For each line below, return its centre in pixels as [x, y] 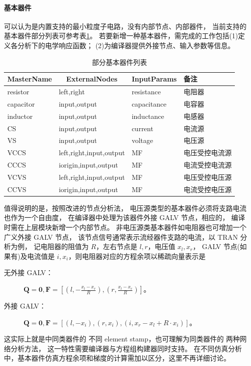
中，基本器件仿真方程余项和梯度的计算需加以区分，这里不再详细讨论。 [117, 358]
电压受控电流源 [208, 153]
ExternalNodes [92, 79]
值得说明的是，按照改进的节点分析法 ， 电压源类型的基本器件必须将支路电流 [125, 208]
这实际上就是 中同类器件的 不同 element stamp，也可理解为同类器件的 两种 [122, 339]
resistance [146, 92]
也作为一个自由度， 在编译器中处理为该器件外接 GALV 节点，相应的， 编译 [125, 217]
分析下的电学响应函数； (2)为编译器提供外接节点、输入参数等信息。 [126, 45]
